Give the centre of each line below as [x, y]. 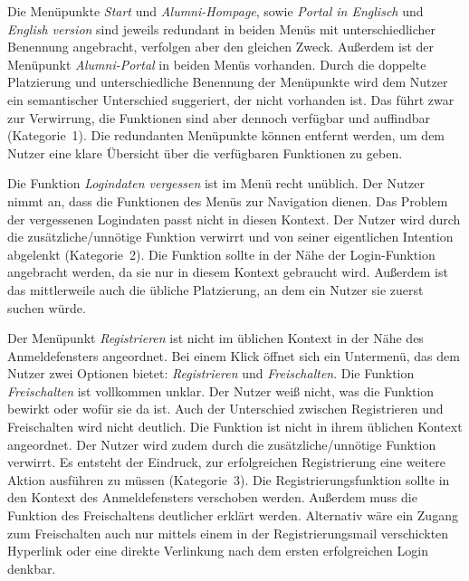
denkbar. [32, 568]
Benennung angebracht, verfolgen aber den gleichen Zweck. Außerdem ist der [221, 47]
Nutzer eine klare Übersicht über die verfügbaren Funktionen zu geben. [205, 152]
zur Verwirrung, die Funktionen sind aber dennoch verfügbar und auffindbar [219, 117]
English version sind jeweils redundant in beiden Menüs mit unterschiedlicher [222, 29]
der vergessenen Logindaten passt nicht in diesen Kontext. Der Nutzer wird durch [234, 219]
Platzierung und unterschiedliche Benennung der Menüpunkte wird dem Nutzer [228, 82]
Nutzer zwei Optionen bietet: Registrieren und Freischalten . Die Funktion [211, 373]
